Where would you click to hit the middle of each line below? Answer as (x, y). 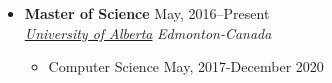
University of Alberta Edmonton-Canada (148, 32)
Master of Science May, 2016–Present (147, 13)
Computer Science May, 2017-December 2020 (186, 66)
